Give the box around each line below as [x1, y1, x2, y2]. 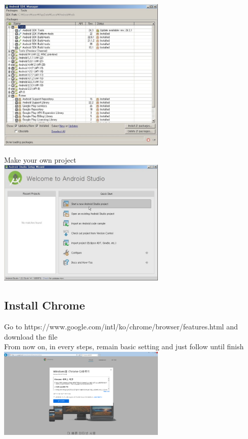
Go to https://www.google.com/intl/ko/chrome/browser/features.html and [4, 321, 238, 332]
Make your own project [4, 154, 76, 165]
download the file [4, 331, 58, 342]
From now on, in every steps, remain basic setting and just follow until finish [4, 341, 244, 352]
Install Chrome [4, 297, 85, 313]
